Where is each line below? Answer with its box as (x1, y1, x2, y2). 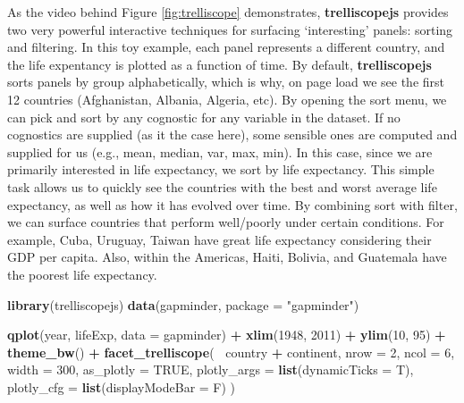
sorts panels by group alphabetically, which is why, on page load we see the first (7, 72, 445, 91)
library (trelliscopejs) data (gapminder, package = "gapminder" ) (7, 295, 359, 314)
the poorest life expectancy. (7, 264, 157, 283)
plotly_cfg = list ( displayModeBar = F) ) (7, 377, 236, 396)
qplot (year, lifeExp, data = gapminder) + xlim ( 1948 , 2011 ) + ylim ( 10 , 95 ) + (7, 325, 446, 344)
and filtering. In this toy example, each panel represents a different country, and (7, 38, 445, 56)
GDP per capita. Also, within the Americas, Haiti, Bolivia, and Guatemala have (7, 248, 447, 266)
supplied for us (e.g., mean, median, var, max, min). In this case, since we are (7, 142, 433, 161)
